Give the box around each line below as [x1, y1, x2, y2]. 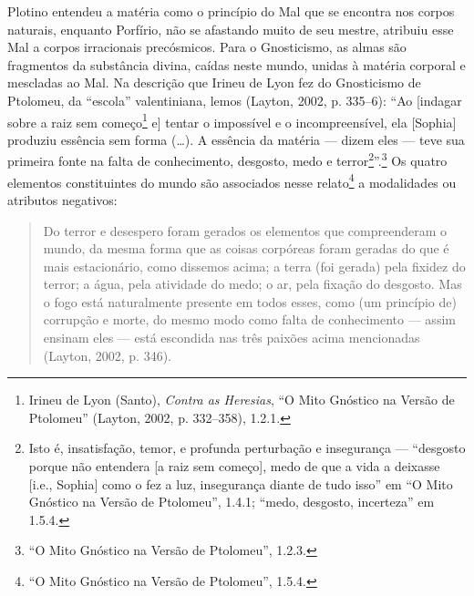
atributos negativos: [7, 190, 118, 209]
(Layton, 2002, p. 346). [43, 345, 172, 365]
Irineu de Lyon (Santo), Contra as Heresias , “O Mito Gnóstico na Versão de [28, 390, 455, 409]
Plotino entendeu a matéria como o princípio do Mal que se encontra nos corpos [7, 2, 455, 20]
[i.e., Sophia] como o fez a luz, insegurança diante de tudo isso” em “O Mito [28, 474, 453, 493]
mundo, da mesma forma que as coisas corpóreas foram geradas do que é [43, 239, 449, 258]
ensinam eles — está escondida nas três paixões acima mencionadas [43, 328, 420, 347]
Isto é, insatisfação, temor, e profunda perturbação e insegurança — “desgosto [28, 438, 466, 457]
